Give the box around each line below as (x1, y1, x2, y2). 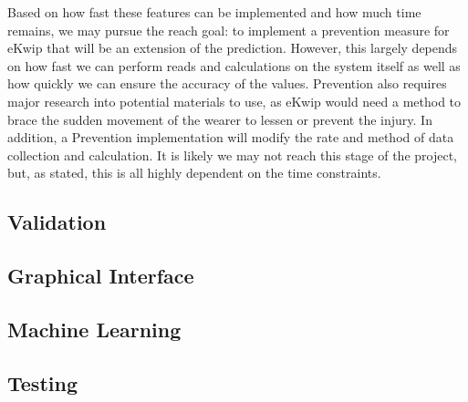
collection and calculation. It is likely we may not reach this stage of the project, (7, 145, 457, 164)
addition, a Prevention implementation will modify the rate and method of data (7, 128, 454, 147)
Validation (7, 208, 107, 236)
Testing (7, 368, 78, 397)
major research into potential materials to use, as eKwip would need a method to (7, 91, 462, 110)
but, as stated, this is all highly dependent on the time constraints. (7, 163, 381, 182)
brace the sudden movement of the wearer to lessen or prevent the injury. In (7, 109, 432, 129)
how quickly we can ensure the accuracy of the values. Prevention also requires (7, 74, 447, 93)
